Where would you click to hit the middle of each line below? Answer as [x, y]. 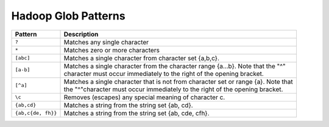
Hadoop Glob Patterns [68, 16]
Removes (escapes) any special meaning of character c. [144, 97]
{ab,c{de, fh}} [36, 113]
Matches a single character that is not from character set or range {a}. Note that [179, 81]
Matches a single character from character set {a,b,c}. [141, 58]
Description [81, 34]
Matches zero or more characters [111, 50]
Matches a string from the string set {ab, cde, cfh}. [136, 113]
